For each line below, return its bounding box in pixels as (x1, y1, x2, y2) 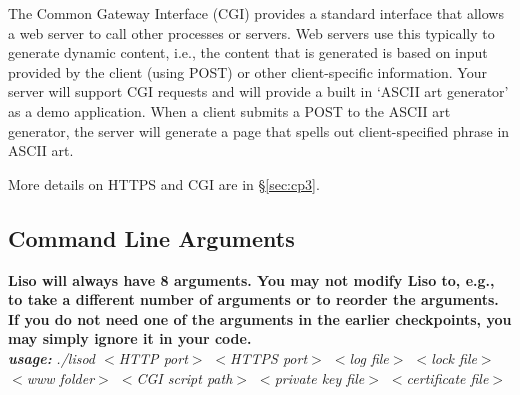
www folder (26, 367, 95, 388)
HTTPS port (230, 347, 308, 368)
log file (349, 347, 389, 368)
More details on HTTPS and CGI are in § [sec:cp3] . (8, 173, 320, 194)
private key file (274, 367, 365, 388)
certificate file (406, 367, 489, 388)
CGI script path (136, 367, 233, 388)
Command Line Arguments (8, 222, 295, 253)
